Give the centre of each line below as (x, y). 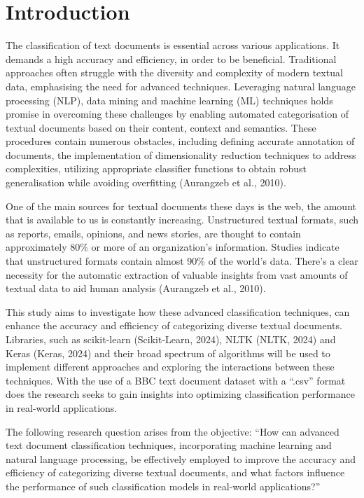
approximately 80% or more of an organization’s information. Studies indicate (173, 247)
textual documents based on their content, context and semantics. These (161, 127)
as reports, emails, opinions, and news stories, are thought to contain (153, 233)
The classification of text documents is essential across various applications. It (173, 45)
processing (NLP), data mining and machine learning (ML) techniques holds (169, 100)
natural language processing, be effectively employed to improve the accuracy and (181, 458)
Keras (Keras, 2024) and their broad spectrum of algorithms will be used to (168, 353)
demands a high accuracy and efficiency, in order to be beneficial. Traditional (171, 58)
